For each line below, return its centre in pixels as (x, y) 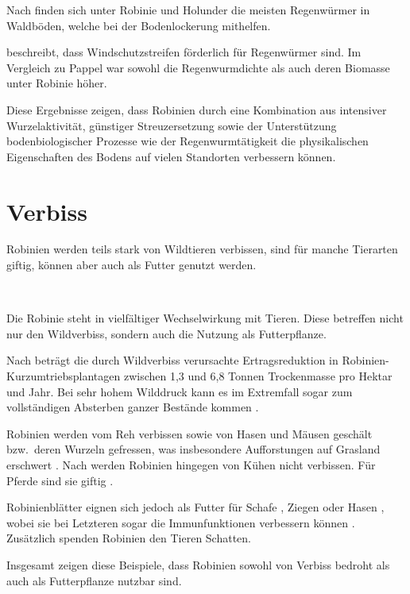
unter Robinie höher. (57, 83)
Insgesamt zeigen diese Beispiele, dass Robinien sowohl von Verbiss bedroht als (198, 564)
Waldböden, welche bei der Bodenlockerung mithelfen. (139, 25)
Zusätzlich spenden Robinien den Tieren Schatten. (129, 538)
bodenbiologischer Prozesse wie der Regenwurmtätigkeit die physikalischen (188, 141)
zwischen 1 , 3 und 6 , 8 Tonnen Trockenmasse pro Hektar (258, 376)
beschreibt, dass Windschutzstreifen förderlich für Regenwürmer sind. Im (184, 52)
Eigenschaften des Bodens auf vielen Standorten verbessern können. (171, 156)
